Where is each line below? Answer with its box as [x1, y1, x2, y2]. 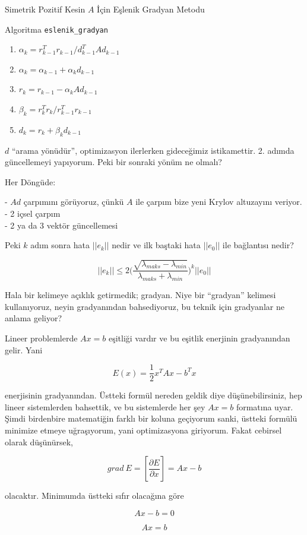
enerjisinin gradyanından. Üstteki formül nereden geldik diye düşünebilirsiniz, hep [5, 389, 302, 401]
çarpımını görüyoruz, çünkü [23, 195, 124, 208]
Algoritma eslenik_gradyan [5, 23, 108, 35]
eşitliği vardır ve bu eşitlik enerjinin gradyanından [108, 331, 290, 344]
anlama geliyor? [5, 312, 62, 324]
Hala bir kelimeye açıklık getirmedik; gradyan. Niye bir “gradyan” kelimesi [5, 289, 276, 301]
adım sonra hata [30, 239, 90, 251]
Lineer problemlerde [5, 331, 78, 344]
